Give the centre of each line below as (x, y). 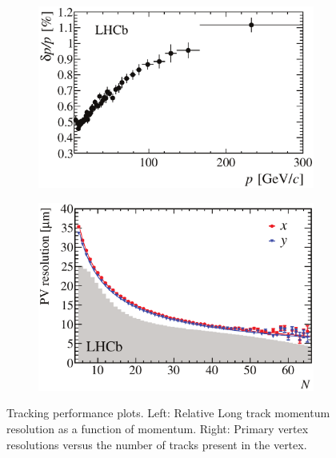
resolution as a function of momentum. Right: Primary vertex (158, 429)
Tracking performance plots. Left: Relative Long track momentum (168, 413)
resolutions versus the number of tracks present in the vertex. (157, 444)
